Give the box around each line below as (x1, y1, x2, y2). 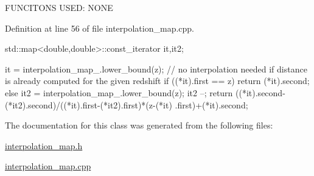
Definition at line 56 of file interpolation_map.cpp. (5, 21, 195, 34)
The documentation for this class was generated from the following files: (5, 119, 273, 132)
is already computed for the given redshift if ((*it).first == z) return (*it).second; (5, 74, 310, 87)
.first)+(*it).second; (175, 98, 248, 111)
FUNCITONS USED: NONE (5, 1, 113, 13)
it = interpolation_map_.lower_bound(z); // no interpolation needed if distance (5, 62, 307, 75)
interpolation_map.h (5, 139, 83, 152)
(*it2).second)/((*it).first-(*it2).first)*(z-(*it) (5, 98, 172, 111)
